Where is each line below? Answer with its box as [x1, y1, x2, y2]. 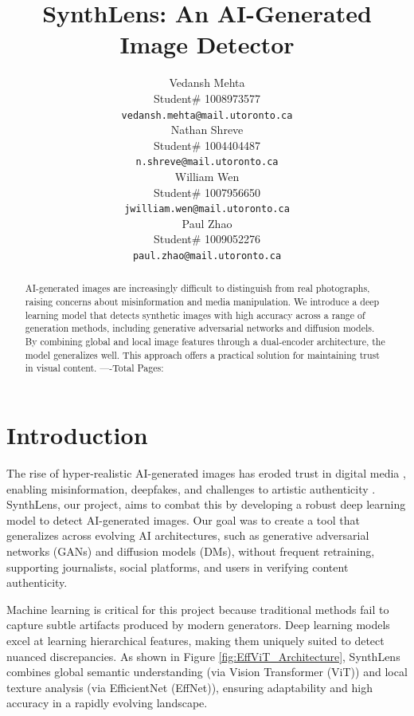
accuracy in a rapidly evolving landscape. [6, 694, 208, 711]
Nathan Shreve [170, 121, 244, 138]
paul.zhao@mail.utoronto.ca [132, 250, 282, 262]
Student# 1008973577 [153, 89, 261, 106]
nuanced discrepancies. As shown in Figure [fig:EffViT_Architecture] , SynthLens [6, 647, 400, 664]
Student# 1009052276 [153, 230, 261, 247]
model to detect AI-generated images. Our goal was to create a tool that [6, 511, 360, 528]
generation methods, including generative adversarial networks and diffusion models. [25, 321, 375, 335]
